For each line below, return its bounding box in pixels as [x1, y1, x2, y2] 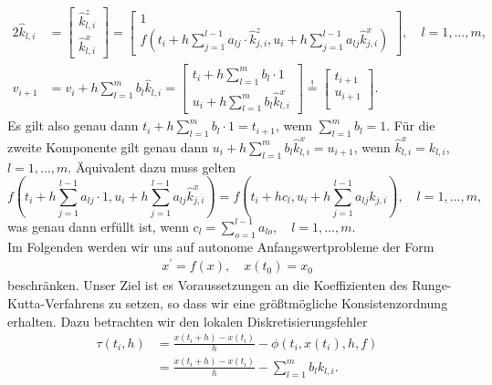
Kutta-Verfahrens [7, 294, 105, 313]
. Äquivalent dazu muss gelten [68, 157, 236, 176]
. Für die [386, 116, 435, 135]
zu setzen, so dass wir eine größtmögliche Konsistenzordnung [109, 294, 448, 313]
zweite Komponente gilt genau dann [7, 137, 209, 156]
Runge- [412, 276, 452, 295]
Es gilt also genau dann [7, 116, 139, 135]
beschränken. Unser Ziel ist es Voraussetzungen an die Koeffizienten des [7, 276, 408, 295]
